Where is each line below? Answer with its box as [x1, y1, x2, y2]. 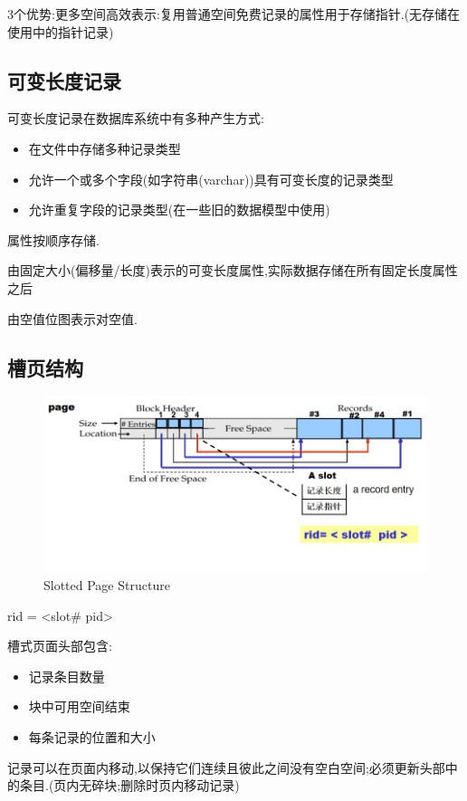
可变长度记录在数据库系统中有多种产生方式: [7, 109, 264, 128]
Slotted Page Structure [43, 576, 170, 595]
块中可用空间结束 [28, 697, 130, 716]
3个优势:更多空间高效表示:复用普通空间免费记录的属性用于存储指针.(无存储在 [7, 5, 461, 23]
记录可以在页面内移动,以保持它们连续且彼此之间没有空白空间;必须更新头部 [7, 758, 445, 777]
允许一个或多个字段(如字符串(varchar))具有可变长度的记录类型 [28, 169, 394, 188]
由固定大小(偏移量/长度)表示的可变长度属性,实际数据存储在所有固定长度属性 [7, 261, 458, 280]
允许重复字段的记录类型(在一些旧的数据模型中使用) [28, 200, 330, 219]
